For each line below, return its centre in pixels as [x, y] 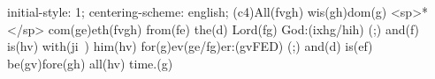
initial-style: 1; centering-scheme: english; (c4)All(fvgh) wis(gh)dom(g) [197, 11]
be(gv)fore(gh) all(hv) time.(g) [90, 63]
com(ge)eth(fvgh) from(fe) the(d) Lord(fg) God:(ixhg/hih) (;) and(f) [234, 29]
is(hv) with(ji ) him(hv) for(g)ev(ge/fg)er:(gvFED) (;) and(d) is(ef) [190, 46]
